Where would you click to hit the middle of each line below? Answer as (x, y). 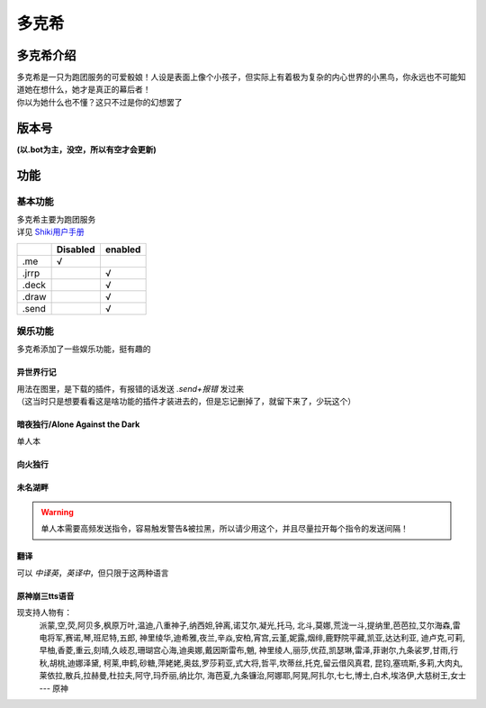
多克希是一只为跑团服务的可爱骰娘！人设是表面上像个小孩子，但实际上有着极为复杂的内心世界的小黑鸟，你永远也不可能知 (241, 77)
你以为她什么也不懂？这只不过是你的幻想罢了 (99, 102)
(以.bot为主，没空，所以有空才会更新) (86, 150)
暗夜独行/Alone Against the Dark (78, 424)
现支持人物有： (44, 613)
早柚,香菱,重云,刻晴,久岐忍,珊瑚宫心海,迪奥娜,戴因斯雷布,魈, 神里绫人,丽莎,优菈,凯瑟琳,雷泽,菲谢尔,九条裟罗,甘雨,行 (249, 650)
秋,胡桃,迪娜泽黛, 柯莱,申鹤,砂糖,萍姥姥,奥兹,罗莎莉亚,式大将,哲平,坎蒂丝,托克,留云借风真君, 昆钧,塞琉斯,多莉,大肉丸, (251, 663)
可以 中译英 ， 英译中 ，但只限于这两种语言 (93, 573)
